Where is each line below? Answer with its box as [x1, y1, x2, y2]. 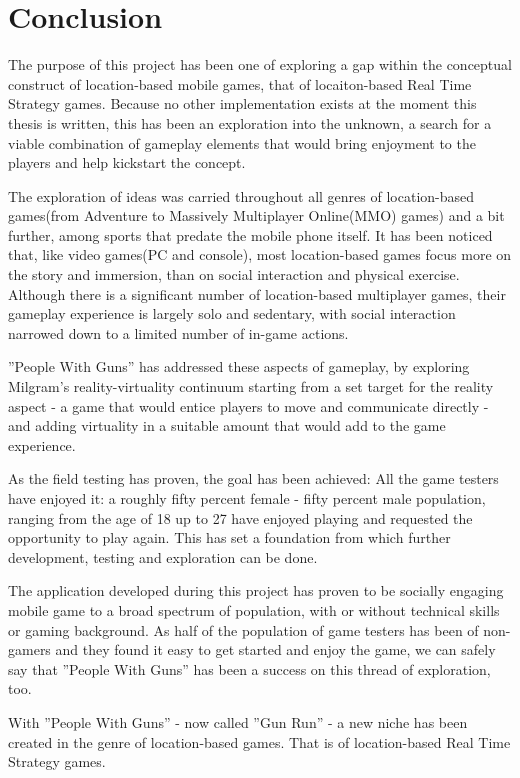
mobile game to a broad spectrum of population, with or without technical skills [8, 599, 500, 620]
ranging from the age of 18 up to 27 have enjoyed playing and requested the [8, 507, 473, 528]
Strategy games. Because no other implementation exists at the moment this [8, 93, 477, 114]
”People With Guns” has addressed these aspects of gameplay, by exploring [8, 356, 470, 377]
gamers [8, 639, 51, 660]
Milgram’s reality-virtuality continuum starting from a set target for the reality [8, 376, 494, 397]
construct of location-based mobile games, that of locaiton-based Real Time [8, 73, 472, 94]
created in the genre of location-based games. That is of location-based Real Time [8, 731, 511, 752]
